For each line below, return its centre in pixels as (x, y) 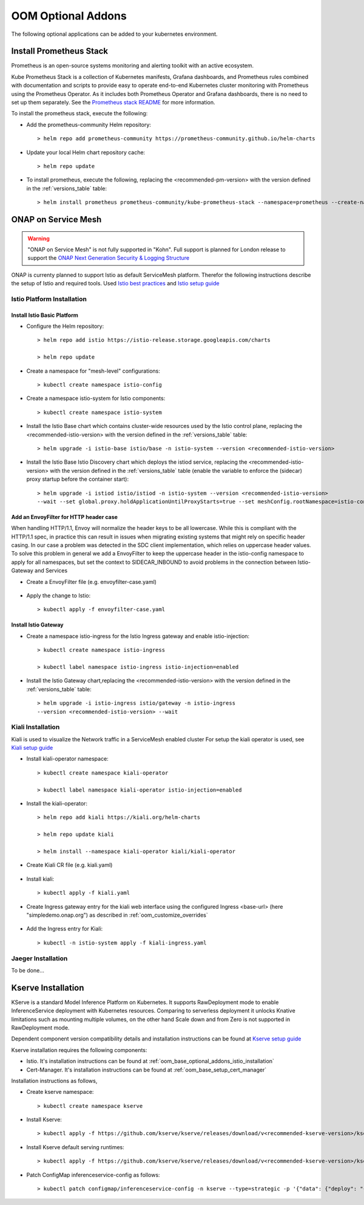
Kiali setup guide (32, 748)
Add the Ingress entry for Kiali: (65, 929)
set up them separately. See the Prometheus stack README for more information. (113, 103)
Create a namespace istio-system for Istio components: (96, 398)
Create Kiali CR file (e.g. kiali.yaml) (69, 865)
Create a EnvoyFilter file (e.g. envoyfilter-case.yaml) (92, 582)
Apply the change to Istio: (59, 596)
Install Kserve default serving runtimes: (75, 1147)
